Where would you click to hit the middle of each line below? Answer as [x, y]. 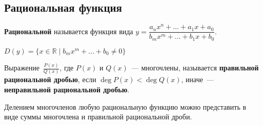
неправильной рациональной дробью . [67, 90]
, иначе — [197, 79]
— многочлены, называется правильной [195, 68]
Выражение [22, 68]
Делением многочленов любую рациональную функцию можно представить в [125, 106]
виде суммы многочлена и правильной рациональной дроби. [98, 117]
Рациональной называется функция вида [69, 31]
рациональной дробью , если [50, 79]
